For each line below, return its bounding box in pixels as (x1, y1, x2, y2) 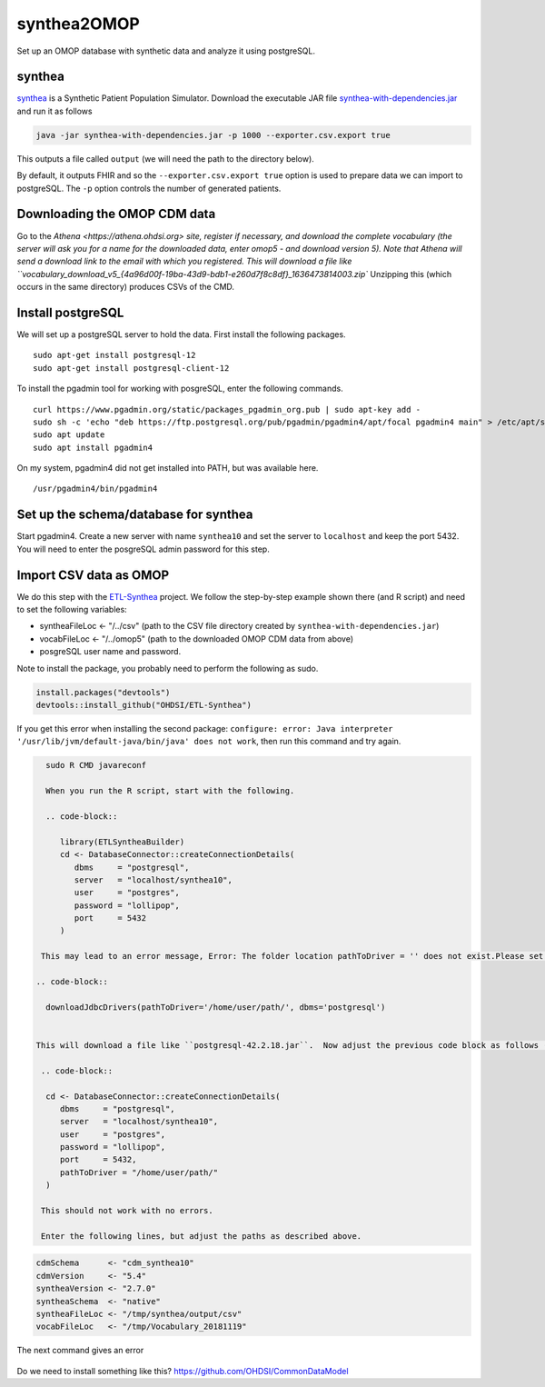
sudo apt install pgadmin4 (33, 442, 154, 453)
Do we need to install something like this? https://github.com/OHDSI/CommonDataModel (16, 1365, 349, 1376)
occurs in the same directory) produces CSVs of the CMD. (16, 282, 235, 293)
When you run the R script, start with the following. (45, 786, 295, 796)
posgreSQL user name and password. (39, 646, 182, 657)
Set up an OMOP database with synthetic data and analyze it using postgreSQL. (16, 45, 316, 56)
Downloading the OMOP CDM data (16, 206, 216, 222)
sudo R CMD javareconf (45, 760, 147, 771)
